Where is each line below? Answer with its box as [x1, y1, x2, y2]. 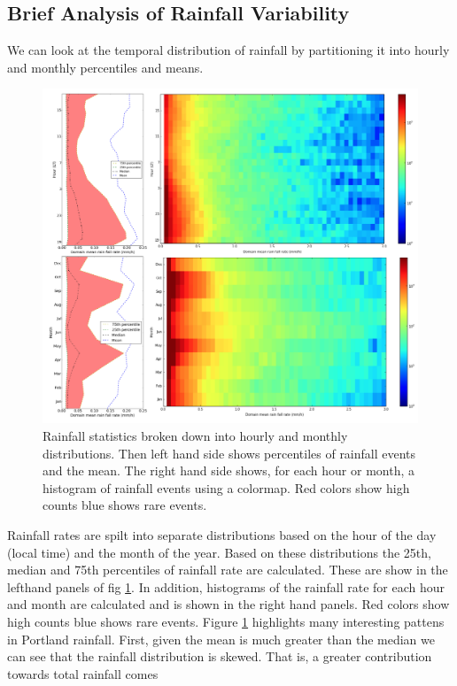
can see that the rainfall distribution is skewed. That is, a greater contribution [7, 647, 432, 666]
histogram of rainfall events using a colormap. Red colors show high [43, 478, 410, 497]
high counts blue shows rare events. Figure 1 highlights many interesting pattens [7, 612, 445, 630]
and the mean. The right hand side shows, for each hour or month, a [43, 461, 414, 480]
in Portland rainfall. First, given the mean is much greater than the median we [7, 629, 435, 648]
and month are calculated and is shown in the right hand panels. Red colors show [7, 595, 450, 613]
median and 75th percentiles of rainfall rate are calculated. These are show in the [7, 560, 448, 579]
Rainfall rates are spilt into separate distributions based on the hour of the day [7, 525, 437, 543]
